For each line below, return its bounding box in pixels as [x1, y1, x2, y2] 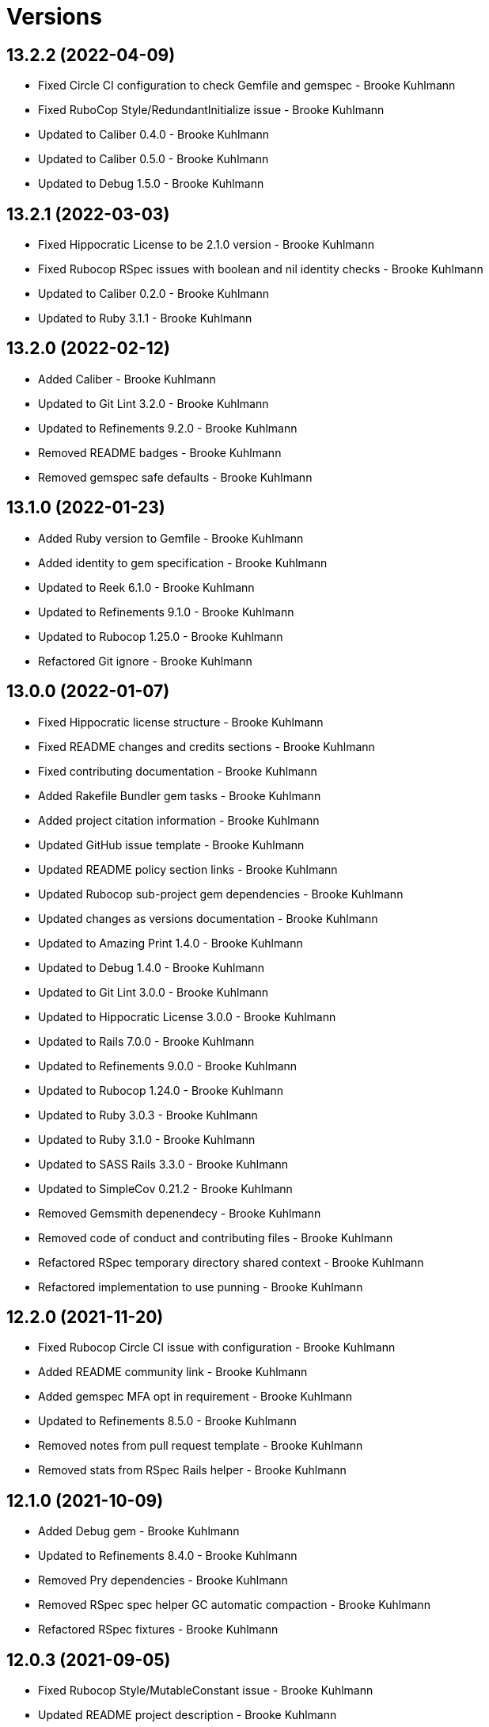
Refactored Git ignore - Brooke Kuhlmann [38, 654, 252, 668]
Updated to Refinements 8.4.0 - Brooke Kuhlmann [38, 1549, 298, 1563]
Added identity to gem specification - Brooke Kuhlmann [38, 555, 328, 570]
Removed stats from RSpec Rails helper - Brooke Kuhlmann [38, 1463, 347, 1477]
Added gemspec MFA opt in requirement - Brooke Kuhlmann [38, 1390, 353, 1404]
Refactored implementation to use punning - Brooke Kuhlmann [38, 1279, 363, 1294]
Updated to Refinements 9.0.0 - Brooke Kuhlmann [38, 1058, 298, 1073]
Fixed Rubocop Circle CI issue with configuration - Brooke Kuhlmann [38, 1340, 396, 1355]
